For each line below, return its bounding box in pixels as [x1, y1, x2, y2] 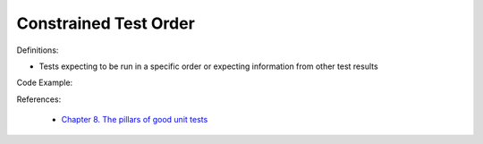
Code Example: [16, 77, 73, 89]
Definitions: [16, 45, 59, 55]
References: [16, 94, 62, 105]
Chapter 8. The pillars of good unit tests [61, 114, 208, 125]
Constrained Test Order [16, 13, 196, 33]
